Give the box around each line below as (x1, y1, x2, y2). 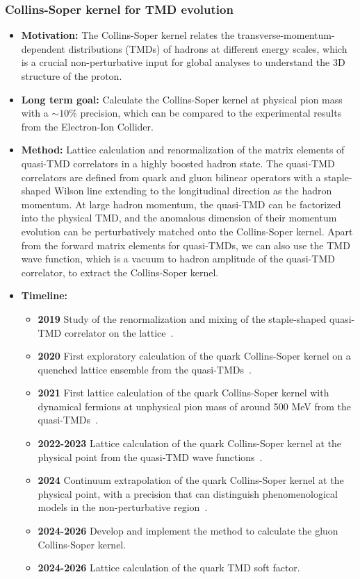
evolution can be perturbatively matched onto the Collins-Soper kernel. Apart (21, 224, 353, 238)
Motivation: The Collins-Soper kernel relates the (21, 28, 235, 42)
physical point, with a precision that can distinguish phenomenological (38, 486, 338, 501)
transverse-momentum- (237, 28, 335, 42)
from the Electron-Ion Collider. (21, 119, 154, 133)
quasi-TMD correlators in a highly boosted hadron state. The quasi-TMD (21, 156, 335, 170)
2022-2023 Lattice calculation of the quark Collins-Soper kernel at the (38, 436, 342, 451)
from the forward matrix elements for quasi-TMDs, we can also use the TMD (21, 237, 350, 252)
